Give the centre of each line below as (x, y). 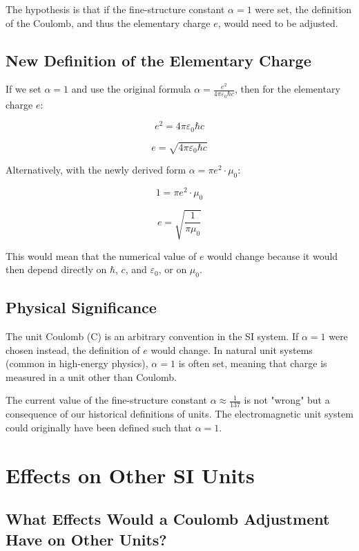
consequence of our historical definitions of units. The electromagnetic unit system (179, 414)
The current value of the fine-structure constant (106, 400)
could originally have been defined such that (99, 427)
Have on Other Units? (86, 539)
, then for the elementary (287, 89)
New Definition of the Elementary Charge (158, 60)
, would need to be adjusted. (278, 22)
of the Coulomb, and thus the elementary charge (108, 22)
